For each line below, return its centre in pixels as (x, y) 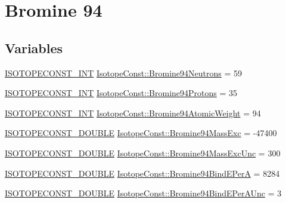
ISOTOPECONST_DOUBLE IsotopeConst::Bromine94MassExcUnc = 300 (143, 153)
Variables (34, 47)
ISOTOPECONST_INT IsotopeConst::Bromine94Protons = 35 (121, 93)
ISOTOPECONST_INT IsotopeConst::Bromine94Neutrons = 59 (123, 73)
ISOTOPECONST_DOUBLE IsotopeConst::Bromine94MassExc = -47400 (141, 133)
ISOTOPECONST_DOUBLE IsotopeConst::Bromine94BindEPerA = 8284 (142, 173)
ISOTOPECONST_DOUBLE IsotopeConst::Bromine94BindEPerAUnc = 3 (143, 193)
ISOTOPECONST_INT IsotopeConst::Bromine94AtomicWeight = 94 (133, 113)
